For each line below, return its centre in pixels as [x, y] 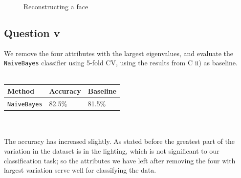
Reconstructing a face [56, 6]
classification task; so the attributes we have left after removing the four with [120, 160]
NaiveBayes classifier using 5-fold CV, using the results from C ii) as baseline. [121, 63]
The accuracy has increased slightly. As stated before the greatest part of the [119, 141]
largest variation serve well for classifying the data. [80, 170]
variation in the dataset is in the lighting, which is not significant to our [112, 150]
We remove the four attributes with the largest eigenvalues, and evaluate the [119, 53]
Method [21, 91]
